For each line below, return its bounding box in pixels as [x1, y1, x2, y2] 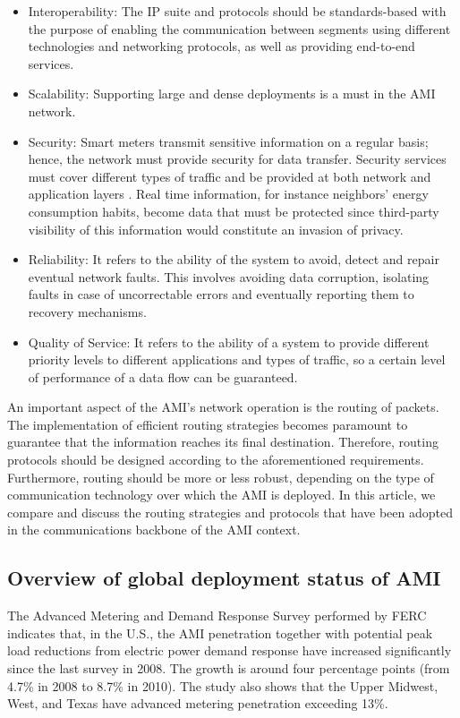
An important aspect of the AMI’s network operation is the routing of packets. [7, 397, 439, 416]
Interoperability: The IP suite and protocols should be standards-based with [28, 2, 447, 20]
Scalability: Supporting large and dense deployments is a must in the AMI [28, 84, 436, 103]
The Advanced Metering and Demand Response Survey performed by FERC [7, 606, 427, 625]
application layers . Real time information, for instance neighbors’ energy [28, 184, 429, 203]
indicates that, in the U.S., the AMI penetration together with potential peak [7, 623, 433, 642]
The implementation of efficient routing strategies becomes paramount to [7, 415, 408, 433]
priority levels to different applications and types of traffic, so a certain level [28, 350, 446, 369]
